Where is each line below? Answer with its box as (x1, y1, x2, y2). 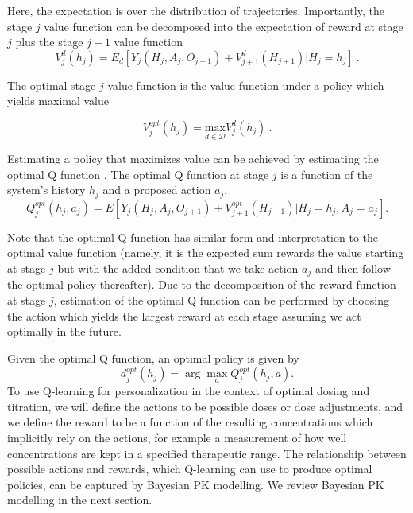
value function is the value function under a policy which (107, 76, 384, 93)
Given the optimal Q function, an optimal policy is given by (7, 349, 299, 366)
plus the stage (15, 33, 83, 50)
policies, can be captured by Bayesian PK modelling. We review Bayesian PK (7, 476, 384, 492)
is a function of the (280, 165, 373, 182)
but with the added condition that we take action (57, 260, 299, 277)
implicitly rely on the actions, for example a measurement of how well (7, 429, 347, 446)
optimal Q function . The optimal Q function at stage (7, 165, 269, 182)
